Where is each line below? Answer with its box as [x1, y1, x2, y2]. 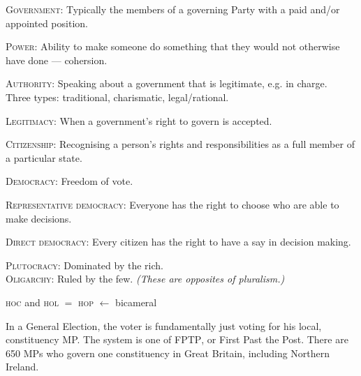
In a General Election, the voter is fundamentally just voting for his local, [6, 318, 322, 333]
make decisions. [6, 211, 72, 225]
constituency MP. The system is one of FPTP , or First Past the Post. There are [6, 332, 348, 347]
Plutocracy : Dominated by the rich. [6, 257, 163, 272]
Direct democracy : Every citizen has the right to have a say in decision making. [6, 234, 351, 249]
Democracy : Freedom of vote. [6, 174, 133, 188]
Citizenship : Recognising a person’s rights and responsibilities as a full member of [6, 137, 355, 151]
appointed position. [6, 15, 88, 30]
